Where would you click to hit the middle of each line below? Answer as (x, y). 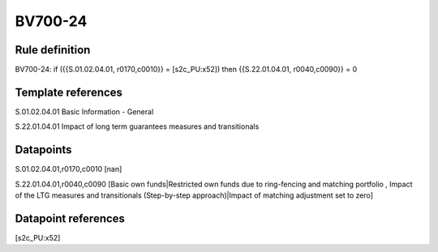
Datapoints (43, 150)
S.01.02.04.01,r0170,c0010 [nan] (69, 169)
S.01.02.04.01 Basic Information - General (84, 111)
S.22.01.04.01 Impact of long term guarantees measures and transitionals (137, 126)
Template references (69, 92)
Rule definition (53, 50)
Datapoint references (70, 218)
